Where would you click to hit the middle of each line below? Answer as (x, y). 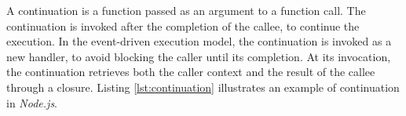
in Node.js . (32, 102)
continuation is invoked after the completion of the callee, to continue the (183, 25)
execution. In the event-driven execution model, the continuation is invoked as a (199, 41)
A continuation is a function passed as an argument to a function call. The (186, 10)
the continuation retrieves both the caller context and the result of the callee (191, 72)
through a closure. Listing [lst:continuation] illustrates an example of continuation (203, 87)
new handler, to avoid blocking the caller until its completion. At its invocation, (199, 56)
